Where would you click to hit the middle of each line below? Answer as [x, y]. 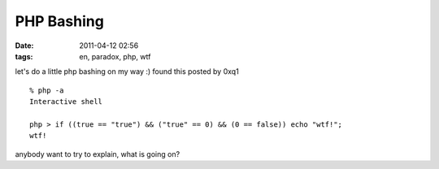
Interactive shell [66, 102]
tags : [24, 56]
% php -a [47, 90]
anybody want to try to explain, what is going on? [98, 154]
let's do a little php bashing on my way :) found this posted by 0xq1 [127, 71]
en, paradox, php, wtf [115, 56]
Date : [24, 45]
